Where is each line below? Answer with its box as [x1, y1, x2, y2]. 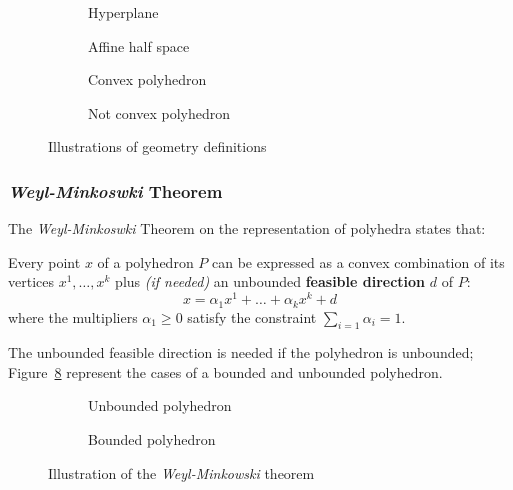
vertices [8, 271, 54, 292]
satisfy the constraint [187, 306, 317, 327]
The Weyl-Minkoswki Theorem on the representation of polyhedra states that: [8, 218, 486, 239]
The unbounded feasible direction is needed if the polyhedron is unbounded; [8, 342, 474, 363]
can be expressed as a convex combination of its [212, 251, 505, 272]
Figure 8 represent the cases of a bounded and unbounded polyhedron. [8, 361, 443, 382]
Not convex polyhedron [88, 102, 231, 123]
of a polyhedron [97, 251, 194, 272]
